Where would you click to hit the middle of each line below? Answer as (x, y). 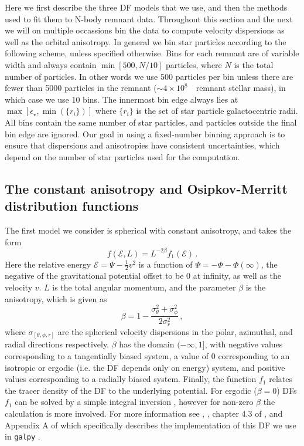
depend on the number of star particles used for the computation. (122, 156)
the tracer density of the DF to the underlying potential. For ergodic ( (131, 390)
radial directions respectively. (57, 344)
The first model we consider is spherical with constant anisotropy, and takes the (148, 230)
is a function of (165, 264)
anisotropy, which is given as (56, 298)
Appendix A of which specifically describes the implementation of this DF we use (151, 425)
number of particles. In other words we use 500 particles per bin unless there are (149, 76)
